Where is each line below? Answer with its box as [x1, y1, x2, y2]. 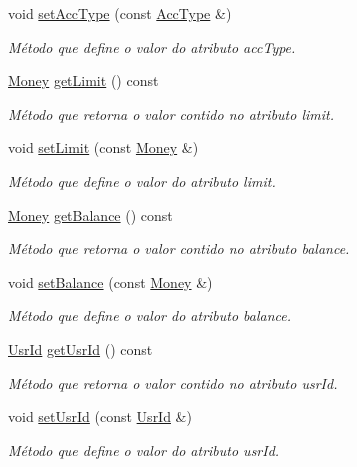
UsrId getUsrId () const [8, 338, 153, 359]
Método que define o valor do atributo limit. [8, 170, 276, 191]
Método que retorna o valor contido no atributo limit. [8, 103, 335, 124]
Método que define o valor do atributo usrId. [8, 439, 280, 460]
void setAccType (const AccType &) [8, 3, 232, 23]
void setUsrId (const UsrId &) [8, 406, 192, 427]
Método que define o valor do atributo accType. [8, 36, 296, 57]
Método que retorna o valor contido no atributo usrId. [8, 372, 338, 393]
